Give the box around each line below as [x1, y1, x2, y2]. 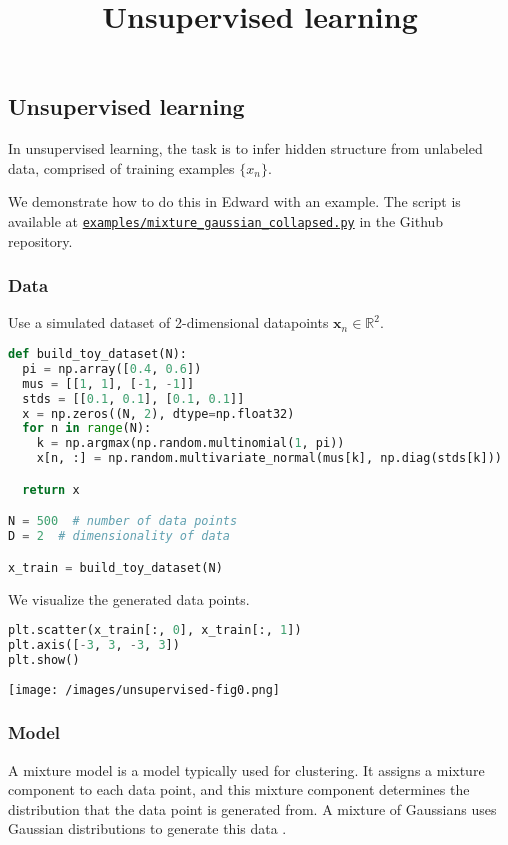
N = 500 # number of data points [8, 514, 238, 529]
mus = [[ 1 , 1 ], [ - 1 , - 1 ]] [22, 376, 195, 391]
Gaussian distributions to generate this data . [8, 818, 287, 839]
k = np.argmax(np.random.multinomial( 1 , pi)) [36, 436, 345, 451]
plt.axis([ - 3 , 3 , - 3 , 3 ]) [8, 637, 180, 652]
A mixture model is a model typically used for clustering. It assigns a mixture [8, 759, 485, 780]
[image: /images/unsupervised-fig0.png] [8, 682, 281, 697]
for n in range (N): [22, 421, 152, 436]
